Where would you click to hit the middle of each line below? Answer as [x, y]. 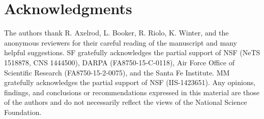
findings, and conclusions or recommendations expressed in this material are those [132, 92]
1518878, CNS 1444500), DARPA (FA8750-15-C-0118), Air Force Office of [119, 62]
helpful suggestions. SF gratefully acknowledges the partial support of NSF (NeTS [132, 52]
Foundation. [23, 112]
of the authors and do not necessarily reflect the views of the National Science [126, 102]
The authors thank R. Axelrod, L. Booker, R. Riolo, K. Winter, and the [116, 33]
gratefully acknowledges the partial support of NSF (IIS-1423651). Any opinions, [130, 82]
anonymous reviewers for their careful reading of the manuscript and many [121, 42]
